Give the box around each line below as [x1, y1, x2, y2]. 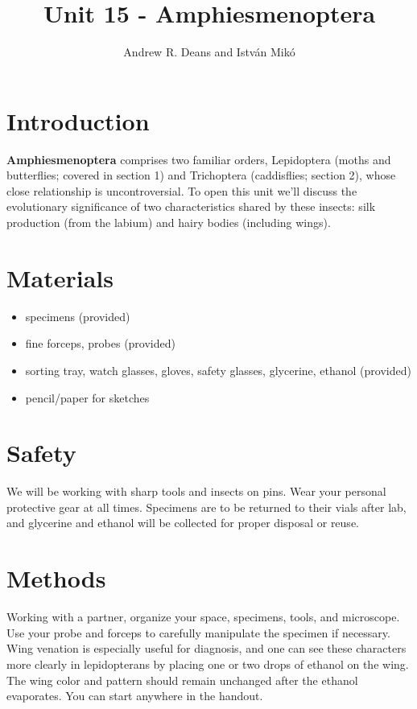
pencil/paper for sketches [25, 389, 150, 406]
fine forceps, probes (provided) [25, 335, 175, 352]
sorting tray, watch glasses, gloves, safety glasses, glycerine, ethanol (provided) [25, 361, 411, 378]
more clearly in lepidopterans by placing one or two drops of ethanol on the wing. [6, 655, 409, 672]
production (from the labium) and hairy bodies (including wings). [6, 214, 331, 231]
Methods [6, 562, 106, 595]
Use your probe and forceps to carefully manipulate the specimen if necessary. [6, 624, 390, 641]
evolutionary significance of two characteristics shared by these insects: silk [6, 198, 376, 215]
